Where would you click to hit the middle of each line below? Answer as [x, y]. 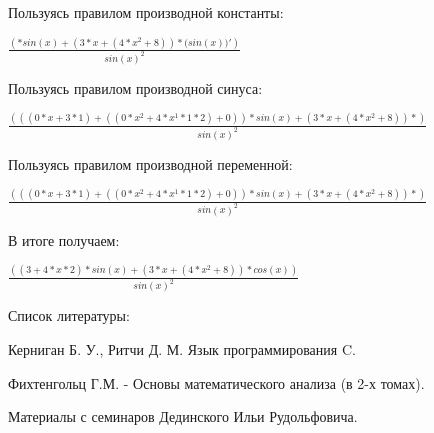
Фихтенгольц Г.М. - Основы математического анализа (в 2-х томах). [216, 382]
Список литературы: [69, 315]
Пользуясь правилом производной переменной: [150, 163]
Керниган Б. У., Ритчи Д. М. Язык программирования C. [182, 348]
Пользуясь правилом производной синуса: [135, 87]
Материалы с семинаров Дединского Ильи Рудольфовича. [183, 416]
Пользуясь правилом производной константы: [146, 12]
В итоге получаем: [64, 239]
